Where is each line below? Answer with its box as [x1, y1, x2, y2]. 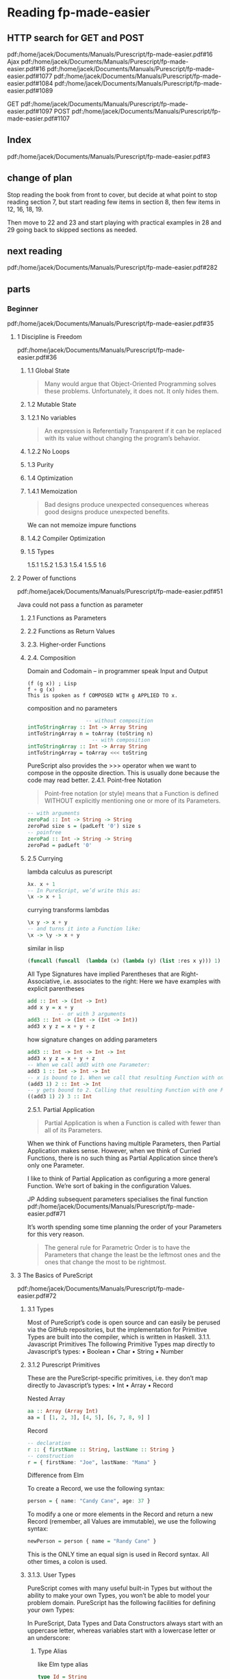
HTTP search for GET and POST [7, 32, 145, 44]
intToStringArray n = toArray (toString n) [27, 730, 154, 737]
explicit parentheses [27, 984, 85, 992]
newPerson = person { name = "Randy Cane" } [27, 1538, 157, 1545]
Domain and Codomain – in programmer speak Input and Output [27, 667, 208, 675]
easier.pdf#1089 [7, 87, 53, 94]
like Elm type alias [37, 1661, 88, 1669]
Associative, [27, 977, 62, 985]
